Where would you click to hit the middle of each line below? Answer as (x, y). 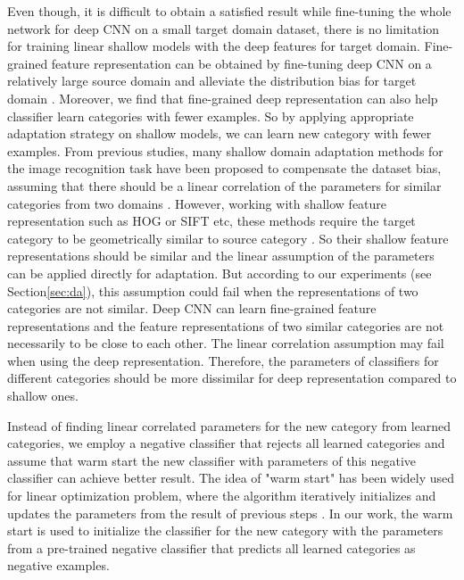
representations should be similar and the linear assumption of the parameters (221, 256)
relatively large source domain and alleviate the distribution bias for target (212, 81)
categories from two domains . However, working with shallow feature (197, 203)
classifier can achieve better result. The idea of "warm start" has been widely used (231, 478)
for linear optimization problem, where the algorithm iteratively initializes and (222, 496)
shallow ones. (43, 396)
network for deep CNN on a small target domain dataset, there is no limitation (224, 28)
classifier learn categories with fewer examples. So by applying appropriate (211, 116)
